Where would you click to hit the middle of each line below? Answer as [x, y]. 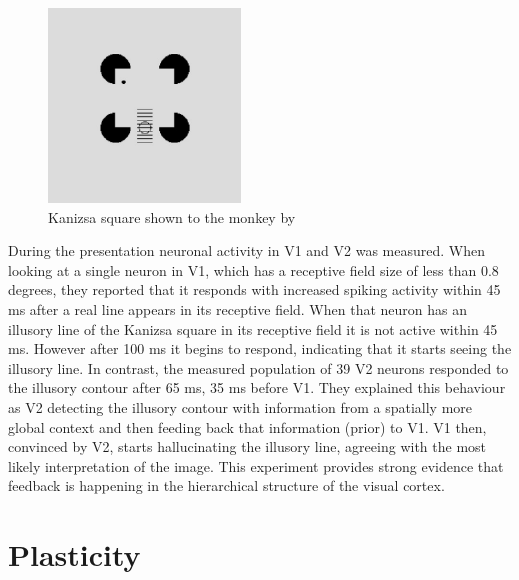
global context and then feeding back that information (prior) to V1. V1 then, [247, 426]
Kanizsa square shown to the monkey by [172, 216]
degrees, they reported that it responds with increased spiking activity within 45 [254, 289]
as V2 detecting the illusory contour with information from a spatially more [240, 406]
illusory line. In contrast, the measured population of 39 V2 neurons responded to [258, 367]
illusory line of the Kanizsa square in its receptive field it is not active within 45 [253, 328]
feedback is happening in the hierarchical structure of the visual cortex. [226, 485]
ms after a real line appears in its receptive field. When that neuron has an [238, 308]
